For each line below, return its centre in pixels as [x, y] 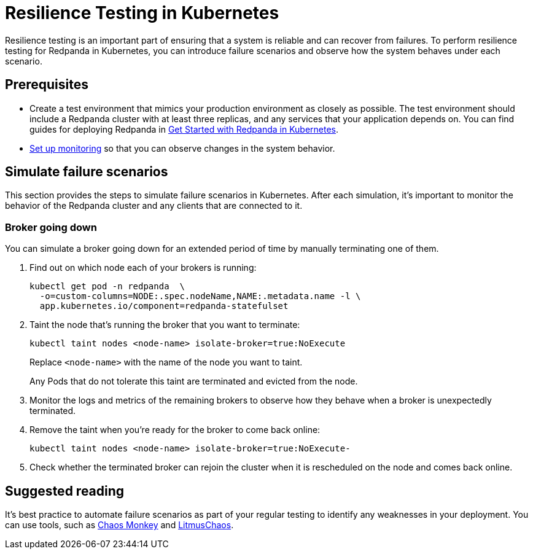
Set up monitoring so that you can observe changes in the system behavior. [182, 148]
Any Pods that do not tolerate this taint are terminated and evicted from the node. [194, 381]
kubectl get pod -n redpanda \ [107, 287]
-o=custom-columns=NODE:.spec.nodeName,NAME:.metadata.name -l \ [200, 296]
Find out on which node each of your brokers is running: [143, 268]
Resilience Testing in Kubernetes [142, 13]
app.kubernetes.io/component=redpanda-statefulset [164, 306]
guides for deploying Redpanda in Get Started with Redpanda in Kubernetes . [184, 129]
